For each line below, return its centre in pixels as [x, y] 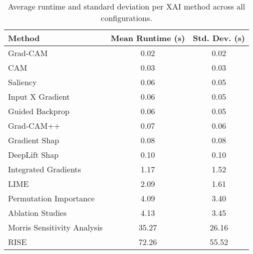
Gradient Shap [34, 140]
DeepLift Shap [33, 155]
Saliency [23, 82]
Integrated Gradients [45, 169]
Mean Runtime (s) [148, 38]
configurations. [126, 18]
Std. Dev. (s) [219, 38]
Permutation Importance [51, 198]
